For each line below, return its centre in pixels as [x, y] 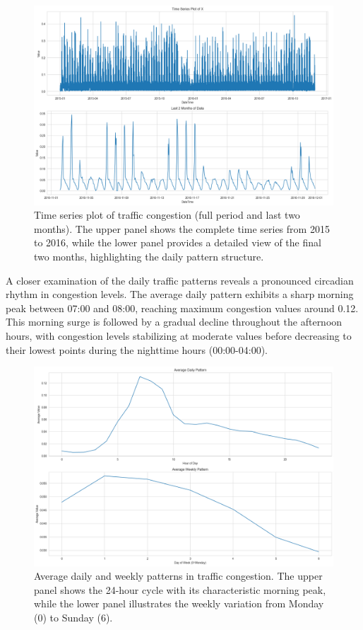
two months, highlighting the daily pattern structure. [149, 256]
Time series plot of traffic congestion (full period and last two [167, 215]
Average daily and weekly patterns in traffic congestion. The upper [178, 576]
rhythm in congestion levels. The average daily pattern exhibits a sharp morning [180, 294]
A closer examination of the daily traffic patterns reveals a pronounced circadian [180, 280]
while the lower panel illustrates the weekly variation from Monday [179, 603]
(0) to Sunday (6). [73, 618]
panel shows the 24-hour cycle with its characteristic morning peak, [180, 589]
